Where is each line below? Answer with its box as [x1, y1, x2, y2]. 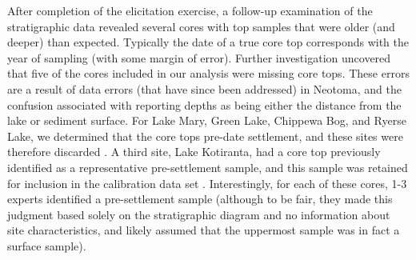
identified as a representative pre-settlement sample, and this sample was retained [7, 158, 408, 175]
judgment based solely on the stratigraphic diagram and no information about [7, 206, 390, 222]
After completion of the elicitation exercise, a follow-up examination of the [7, 2, 373, 18]
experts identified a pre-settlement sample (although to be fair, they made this [7, 190, 393, 207]
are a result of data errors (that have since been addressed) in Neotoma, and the [7, 80, 402, 97]
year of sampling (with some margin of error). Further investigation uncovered [7, 49, 391, 66]
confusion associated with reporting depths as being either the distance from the [7, 96, 402, 113]
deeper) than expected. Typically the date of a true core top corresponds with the [7, 34, 410, 50]
